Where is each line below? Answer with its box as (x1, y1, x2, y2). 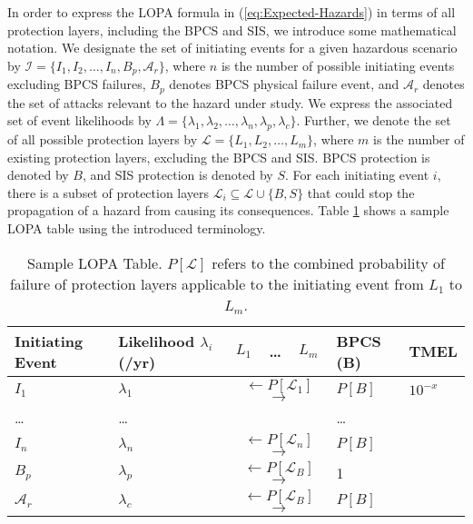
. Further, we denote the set (296, 111, 451, 130)
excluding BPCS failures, (7, 74, 146, 94)
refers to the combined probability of (212, 252, 445, 273)
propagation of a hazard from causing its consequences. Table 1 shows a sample (7, 201, 449, 220)
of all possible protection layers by (7, 130, 198, 149)
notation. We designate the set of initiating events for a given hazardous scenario (7, 38, 458, 57)
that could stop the (307, 183, 415, 202)
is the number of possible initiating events (221, 55, 455, 74)
